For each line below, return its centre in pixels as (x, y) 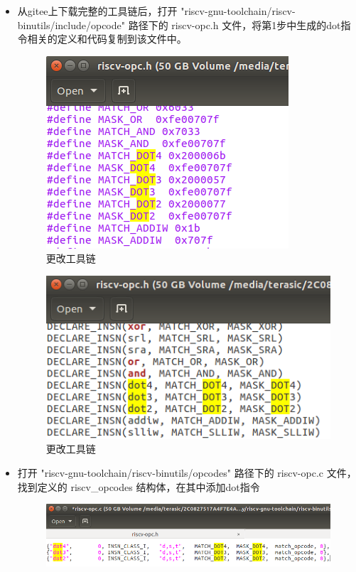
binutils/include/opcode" (71, 25)
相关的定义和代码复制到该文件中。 (107, 39)
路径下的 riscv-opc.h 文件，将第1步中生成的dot (234, 25)
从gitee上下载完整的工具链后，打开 (97, 11)
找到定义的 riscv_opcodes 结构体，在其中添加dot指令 (139, 486)
